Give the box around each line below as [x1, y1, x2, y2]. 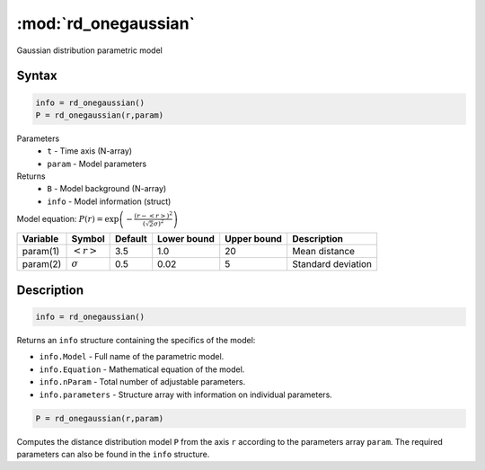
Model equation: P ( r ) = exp [16, 214, 119, 225]
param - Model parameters [47, 158, 147, 169]
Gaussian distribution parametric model [16, 45, 163, 56]
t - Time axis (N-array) [47, 146, 133, 156]
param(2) [22, 258, 62, 270]
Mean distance [292, 244, 355, 257]
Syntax [16, 68, 57, 84]
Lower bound [157, 232, 216, 244]
